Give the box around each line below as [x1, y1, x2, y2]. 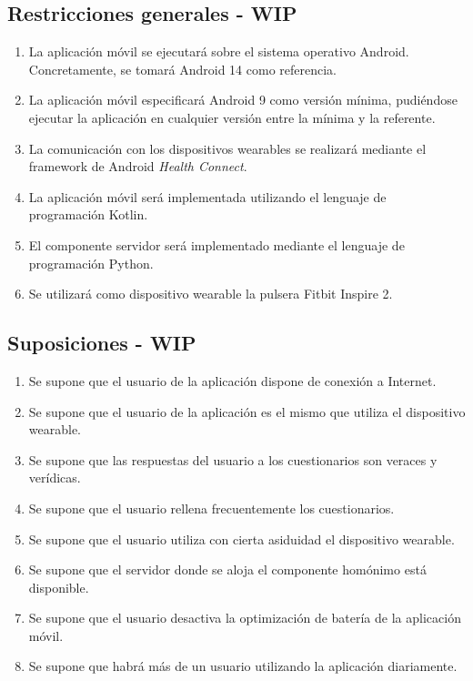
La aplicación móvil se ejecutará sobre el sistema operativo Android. [28, 42, 409, 61]
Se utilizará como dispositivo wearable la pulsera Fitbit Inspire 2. [28, 284, 393, 303]
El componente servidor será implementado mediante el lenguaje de [28, 235, 405, 254]
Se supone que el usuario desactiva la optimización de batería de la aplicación [28, 608, 461, 627]
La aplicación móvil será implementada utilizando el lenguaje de [28, 187, 387, 206]
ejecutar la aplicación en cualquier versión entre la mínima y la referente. [28, 107, 436, 127]
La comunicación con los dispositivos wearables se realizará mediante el [28, 138, 427, 158]
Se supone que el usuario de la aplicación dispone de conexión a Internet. [28, 371, 437, 390]
